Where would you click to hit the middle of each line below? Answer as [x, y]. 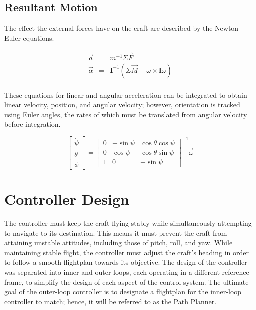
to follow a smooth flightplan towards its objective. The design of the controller [126, 262]
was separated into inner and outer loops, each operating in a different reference [127, 272]
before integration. [32, 124]
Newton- [228, 28]
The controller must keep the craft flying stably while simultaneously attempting [128, 223]
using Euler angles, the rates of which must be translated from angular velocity [126, 114]
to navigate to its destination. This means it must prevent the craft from [116, 233]
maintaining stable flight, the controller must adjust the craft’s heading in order [126, 252]
